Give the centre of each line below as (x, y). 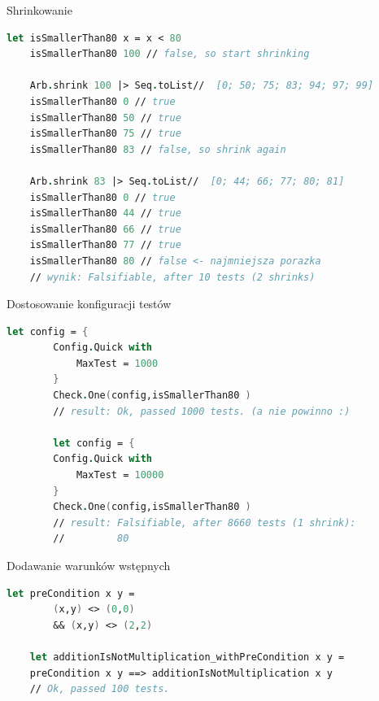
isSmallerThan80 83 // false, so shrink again (158, 149)
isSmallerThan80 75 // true (105, 134)
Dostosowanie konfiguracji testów (89, 304)
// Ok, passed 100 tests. (100, 689)
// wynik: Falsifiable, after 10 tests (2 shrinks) (172, 277)
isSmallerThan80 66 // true (105, 229)
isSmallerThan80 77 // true (105, 245)
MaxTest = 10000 (120, 475)
